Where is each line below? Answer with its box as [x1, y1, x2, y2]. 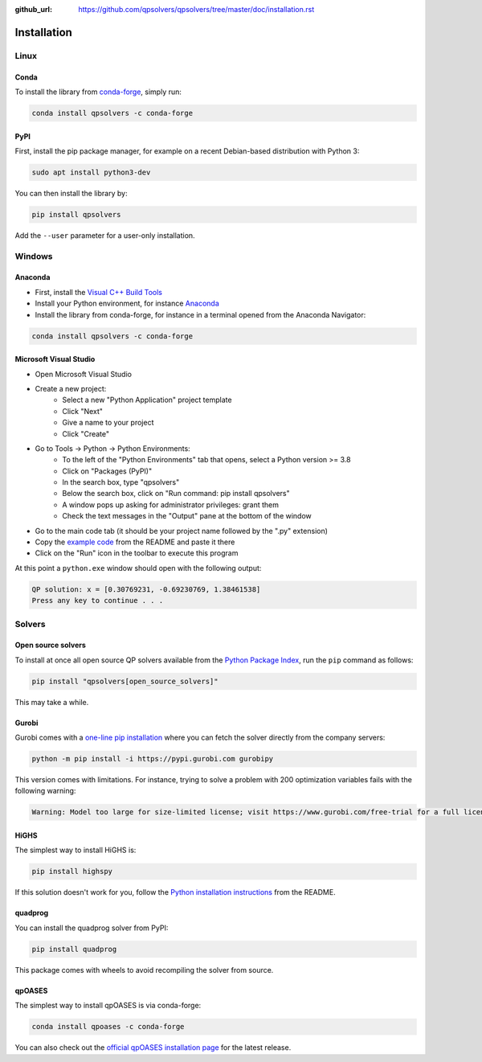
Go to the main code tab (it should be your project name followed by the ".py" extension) [35, 526, 329, 535]
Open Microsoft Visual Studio [35, 369, 133, 379]
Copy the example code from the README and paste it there [35, 537, 235, 547]
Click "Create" [62, 428, 110, 438]
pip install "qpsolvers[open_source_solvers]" [31, 676, 219, 686]
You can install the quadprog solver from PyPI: [14, 923, 169, 933]
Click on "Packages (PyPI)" [62, 466, 153, 476]
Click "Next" [62, 406, 104, 416]
